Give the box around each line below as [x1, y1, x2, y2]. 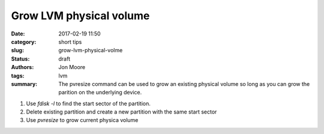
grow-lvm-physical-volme [58, 47, 123, 54]
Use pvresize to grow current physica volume [26, 117, 139, 124]
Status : [11, 55, 30, 62]
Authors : [11, 64, 34, 71]
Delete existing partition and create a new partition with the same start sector [26, 108, 217, 115]
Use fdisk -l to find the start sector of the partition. [26, 100, 151, 107]
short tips [58, 38, 82, 45]
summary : [11, 80, 38, 87]
